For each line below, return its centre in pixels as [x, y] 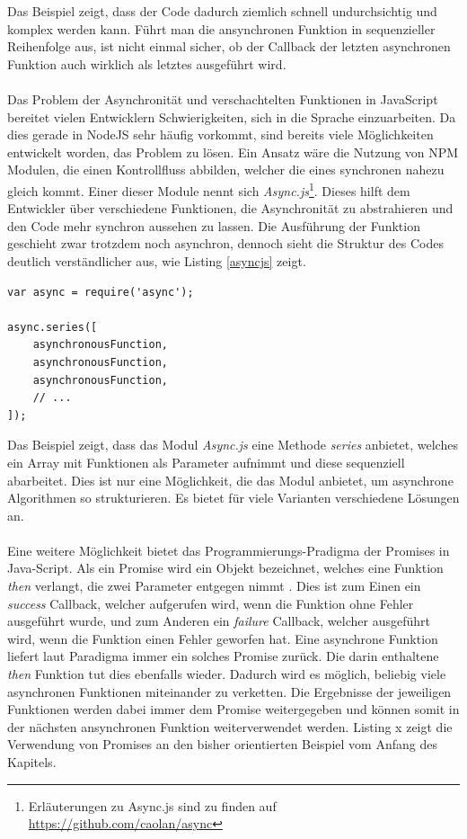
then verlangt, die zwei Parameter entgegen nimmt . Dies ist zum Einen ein [214, 586]
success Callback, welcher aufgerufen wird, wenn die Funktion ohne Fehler [211, 603]
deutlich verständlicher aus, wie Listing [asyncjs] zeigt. [157, 260]
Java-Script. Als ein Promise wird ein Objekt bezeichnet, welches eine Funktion [225, 568]
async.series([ [53, 327]
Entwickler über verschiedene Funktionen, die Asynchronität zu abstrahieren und [230, 208]
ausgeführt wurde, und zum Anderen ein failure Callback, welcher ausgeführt [219, 621]
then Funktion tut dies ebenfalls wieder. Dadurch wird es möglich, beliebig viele [227, 674]
